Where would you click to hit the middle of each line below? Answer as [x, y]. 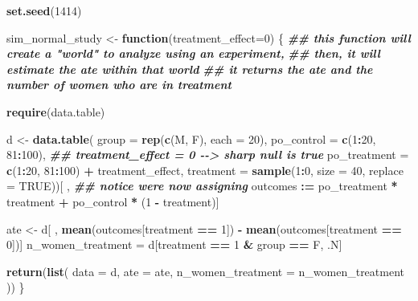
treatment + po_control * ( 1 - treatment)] [113, 201]
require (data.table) [56, 111]
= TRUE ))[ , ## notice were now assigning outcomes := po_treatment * [202, 186]
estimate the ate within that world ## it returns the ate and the [190, 69]
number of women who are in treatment [119, 85]
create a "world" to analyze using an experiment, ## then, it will [194, 53]
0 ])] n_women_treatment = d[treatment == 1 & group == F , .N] [174, 244]
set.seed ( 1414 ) [44, 10]
